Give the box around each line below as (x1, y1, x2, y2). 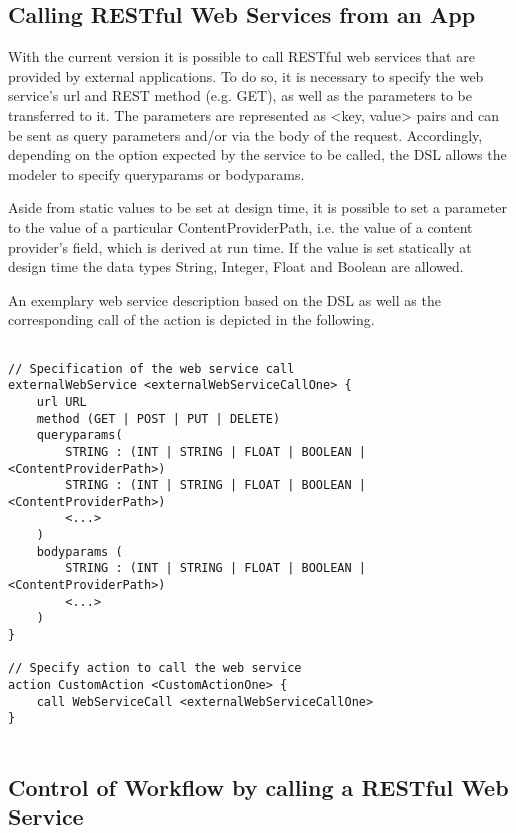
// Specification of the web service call (8, 361, 295, 376)
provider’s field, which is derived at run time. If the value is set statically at (8, 236, 472, 257)
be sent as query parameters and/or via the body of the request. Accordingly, (8, 124, 483, 145)
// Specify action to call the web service (8, 661, 302, 676)
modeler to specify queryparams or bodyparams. (8, 163, 305, 184)
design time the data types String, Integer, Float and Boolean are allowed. (8, 256, 464, 277)
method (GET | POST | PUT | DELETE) (36, 411, 281, 426)
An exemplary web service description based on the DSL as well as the (8, 289, 441, 310)
